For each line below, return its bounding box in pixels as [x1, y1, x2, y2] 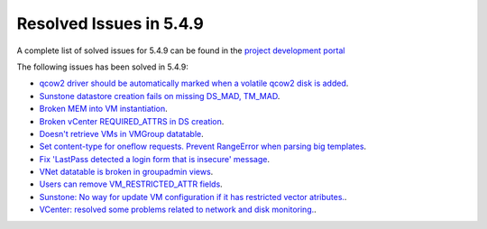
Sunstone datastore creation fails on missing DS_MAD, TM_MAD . [39, 90, 280, 101]
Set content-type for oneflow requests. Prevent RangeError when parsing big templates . [39, 141, 367, 152]
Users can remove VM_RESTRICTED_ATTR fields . [39, 179, 223, 189]
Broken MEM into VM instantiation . [39, 104, 169, 114]
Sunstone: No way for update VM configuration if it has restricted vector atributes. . [39, 191, 347, 202]
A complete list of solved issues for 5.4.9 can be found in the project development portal [16, 45, 345, 56]
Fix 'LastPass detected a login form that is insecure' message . [39, 153, 271, 164]
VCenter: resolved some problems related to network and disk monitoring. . [39, 204, 317, 215]
